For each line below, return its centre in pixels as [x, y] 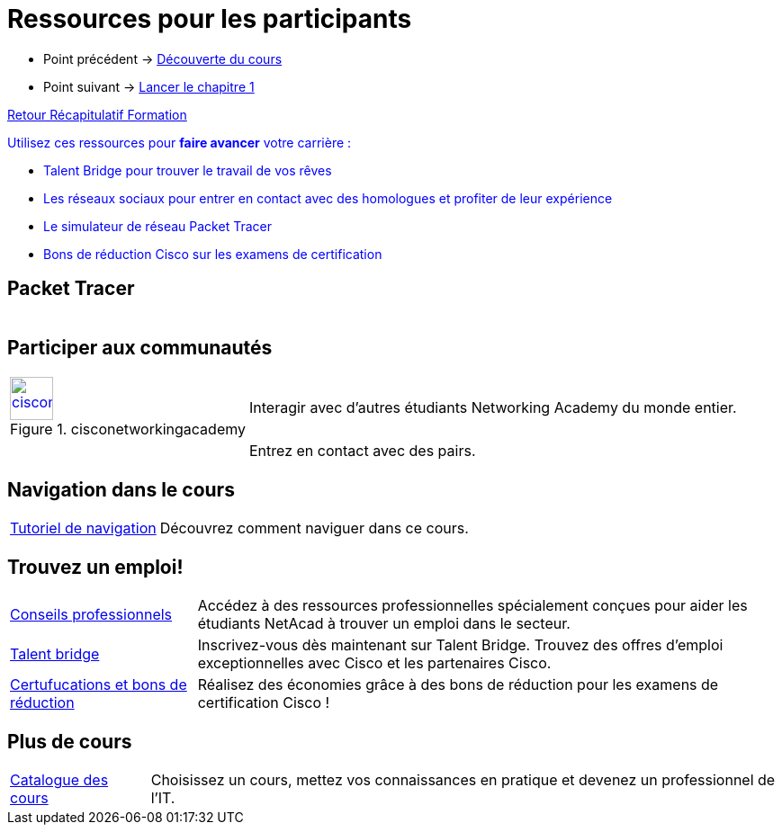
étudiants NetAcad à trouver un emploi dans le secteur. [384, 624]
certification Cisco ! [264, 703]
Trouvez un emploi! [95, 567]
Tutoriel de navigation [83, 528]
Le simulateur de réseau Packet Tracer [157, 226]
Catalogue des [59, 779]
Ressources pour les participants [210, 19]
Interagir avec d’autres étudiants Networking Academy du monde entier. [493, 408]
